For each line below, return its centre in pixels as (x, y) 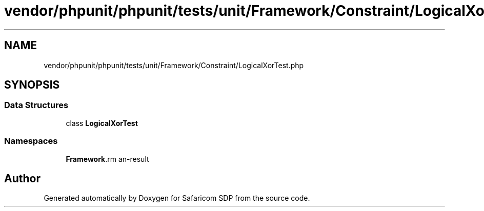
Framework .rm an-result (107, 159)
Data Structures (36, 105)
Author (22, 178)
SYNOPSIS (32, 85)
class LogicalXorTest (102, 123)
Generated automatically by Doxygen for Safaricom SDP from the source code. (177, 198)
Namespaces (31, 141)
